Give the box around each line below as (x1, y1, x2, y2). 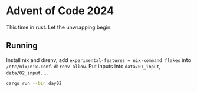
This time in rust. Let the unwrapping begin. (6, 24, 112, 31)
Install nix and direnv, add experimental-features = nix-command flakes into (6, 56, 192, 63)
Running (6, 41, 38, 51)
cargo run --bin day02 (6, 80, 62, 86)
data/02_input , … (6, 69, 48, 76)
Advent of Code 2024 (6, 4, 114, 18)
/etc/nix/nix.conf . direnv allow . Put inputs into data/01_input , (6, 63, 161, 70)
